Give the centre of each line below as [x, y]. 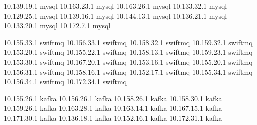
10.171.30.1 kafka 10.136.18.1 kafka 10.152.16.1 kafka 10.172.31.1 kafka [113, 118]
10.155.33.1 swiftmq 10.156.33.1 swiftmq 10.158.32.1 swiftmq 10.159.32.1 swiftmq [128, 42]
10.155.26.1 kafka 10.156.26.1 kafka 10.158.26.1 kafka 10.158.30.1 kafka [113, 98]
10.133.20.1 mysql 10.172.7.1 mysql [57, 26]
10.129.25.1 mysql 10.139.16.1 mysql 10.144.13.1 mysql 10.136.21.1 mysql [115, 16]
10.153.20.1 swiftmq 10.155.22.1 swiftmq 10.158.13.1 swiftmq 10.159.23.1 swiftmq [128, 52]
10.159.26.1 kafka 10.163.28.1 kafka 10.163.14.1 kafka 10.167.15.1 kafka [113, 108]
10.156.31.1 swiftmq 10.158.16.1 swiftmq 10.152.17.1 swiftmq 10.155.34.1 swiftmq [128, 72]
